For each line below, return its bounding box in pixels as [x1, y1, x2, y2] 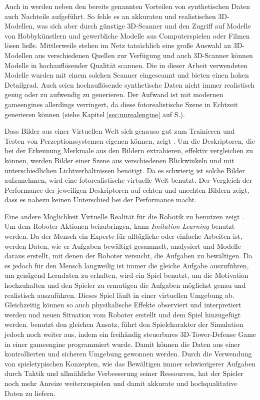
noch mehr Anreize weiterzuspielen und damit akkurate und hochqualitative [4, 377, 237, 388]
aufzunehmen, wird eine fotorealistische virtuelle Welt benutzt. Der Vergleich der [4, 175, 252, 185]
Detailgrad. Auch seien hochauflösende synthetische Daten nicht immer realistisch [4, 79, 254, 90]
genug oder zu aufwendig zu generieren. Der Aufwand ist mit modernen [4, 89, 223, 100]
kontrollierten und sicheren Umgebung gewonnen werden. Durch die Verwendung [4, 348, 252, 359]
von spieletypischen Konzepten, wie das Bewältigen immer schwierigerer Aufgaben [4, 358, 256, 368]
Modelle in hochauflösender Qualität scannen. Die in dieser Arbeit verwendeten [4, 60, 247, 70]
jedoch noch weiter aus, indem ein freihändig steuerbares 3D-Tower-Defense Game [4, 329, 256, 339]
